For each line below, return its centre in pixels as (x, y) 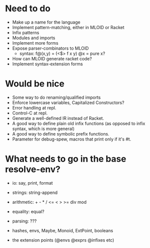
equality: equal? (28, 211)
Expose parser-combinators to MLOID (50, 48)
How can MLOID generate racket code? (52, 58)
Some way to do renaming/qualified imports (56, 97)
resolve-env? (33, 169)
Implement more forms (35, 43)
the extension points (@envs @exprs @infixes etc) (63, 240)
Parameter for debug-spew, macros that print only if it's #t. (72, 139)
